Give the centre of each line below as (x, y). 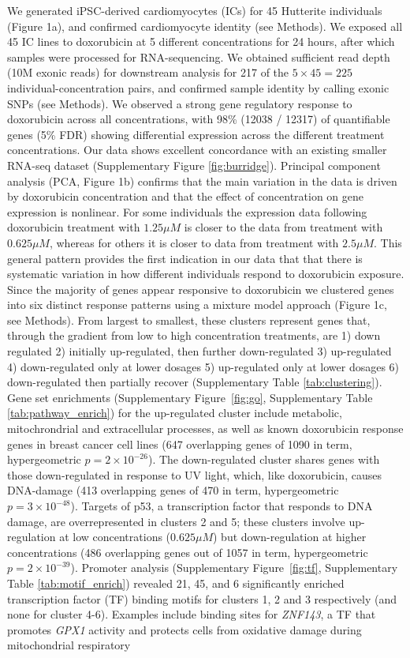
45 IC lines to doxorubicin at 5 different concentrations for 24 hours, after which (201, 41)
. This (388, 242)
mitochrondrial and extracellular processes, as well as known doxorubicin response (205, 429)
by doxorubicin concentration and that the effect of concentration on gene (186, 196)
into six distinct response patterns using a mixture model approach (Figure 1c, (197, 305)
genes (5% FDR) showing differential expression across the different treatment (196, 134)
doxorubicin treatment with (74, 227)
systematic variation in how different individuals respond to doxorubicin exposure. (206, 274)
